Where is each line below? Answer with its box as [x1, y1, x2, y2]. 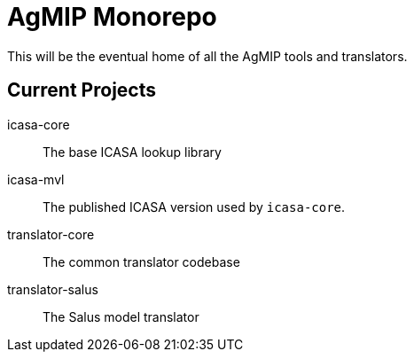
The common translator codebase [43, 254, 240, 269]
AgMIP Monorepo [7, 2, 217, 32]
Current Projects [7, 79, 156, 102]
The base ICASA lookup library [43, 144, 222, 160]
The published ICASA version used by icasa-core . [43, 199, 346, 215]
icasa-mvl [7, 171, 65, 187]
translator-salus [7, 281, 98, 297]
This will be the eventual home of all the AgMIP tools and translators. [7, 48, 408, 64]
